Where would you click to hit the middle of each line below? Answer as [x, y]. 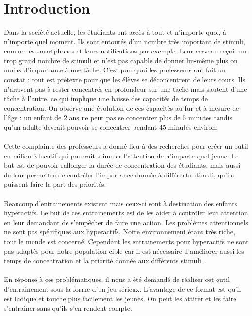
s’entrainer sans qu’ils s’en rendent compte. [68, 308]
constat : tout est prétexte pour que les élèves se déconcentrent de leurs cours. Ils [125, 79]
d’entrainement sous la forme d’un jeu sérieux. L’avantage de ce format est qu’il [123, 289]
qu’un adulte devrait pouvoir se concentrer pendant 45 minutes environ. [111, 127]
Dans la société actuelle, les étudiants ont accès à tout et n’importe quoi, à [115, 31]
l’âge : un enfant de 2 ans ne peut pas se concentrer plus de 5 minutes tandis [118, 117]
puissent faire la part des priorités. [55, 184]
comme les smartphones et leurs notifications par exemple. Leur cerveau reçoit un [125, 51]
